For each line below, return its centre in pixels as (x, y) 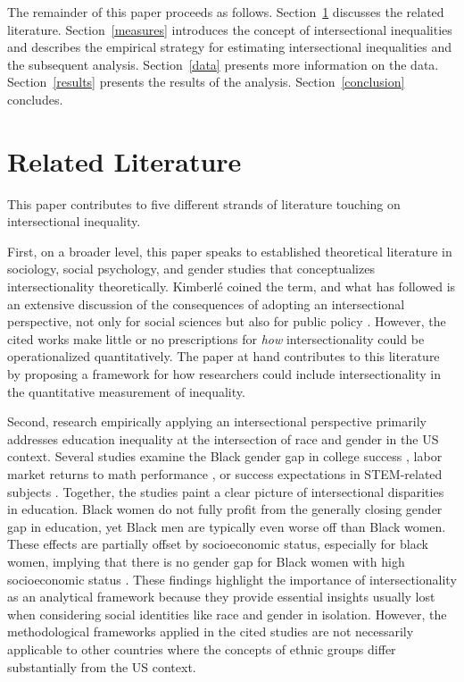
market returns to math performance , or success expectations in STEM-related (225, 474)
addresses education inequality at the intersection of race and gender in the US (223, 438)
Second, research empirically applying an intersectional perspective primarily (217, 421)
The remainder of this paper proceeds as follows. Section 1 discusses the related (226, 12)
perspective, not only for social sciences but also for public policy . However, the (227, 321)
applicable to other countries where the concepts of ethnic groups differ (202, 648)
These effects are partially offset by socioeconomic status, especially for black (218, 544)
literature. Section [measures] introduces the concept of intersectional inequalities (230, 29)
